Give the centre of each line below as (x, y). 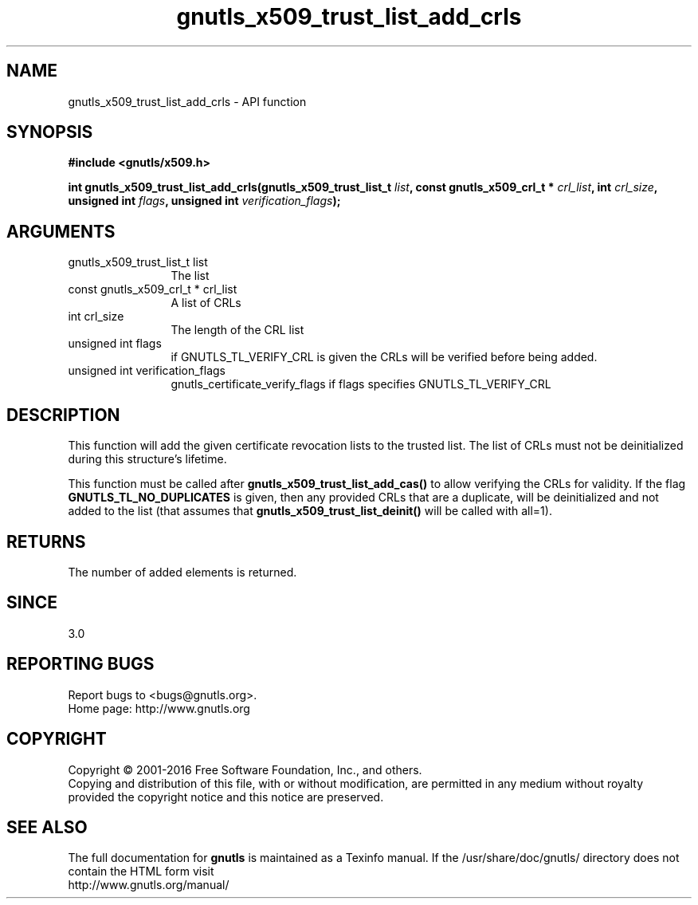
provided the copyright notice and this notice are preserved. (226, 797)
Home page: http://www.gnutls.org (159, 708)
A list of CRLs (206, 303)
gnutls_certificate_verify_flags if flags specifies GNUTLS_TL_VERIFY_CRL (361, 384)
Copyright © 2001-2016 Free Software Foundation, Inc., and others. (245, 769)
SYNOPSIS (50, 132)
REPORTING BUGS (80, 664)
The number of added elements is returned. (182, 572)
